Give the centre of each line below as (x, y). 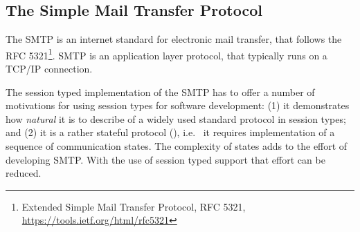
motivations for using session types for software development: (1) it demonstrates (178, 105)
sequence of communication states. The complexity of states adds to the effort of (177, 146)
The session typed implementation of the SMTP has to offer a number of (160, 91)
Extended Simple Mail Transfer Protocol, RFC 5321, (134, 206)
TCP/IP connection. (49, 69)
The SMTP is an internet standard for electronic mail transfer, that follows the (174, 39)
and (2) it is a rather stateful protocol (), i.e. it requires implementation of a (170, 132)
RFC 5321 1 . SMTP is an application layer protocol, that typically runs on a (166, 54)
